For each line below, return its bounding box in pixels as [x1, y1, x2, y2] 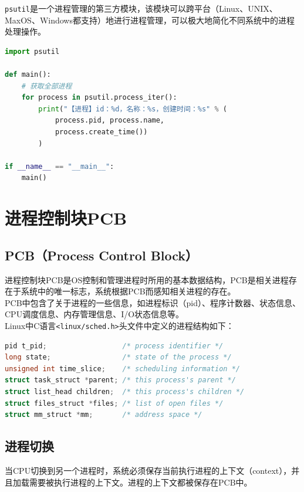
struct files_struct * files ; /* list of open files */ [5, 399, 224, 408]
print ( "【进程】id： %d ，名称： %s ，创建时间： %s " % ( [38, 104, 227, 113]
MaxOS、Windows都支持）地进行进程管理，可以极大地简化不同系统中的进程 [5, 13, 295, 26]
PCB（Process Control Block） [5, 246, 198, 264]
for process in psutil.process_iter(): [21, 93, 177, 102]
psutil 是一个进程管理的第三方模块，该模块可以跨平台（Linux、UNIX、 [5, 2, 278, 14]
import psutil [5, 47, 60, 56]
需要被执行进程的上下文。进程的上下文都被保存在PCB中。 [29, 476, 252, 488]
